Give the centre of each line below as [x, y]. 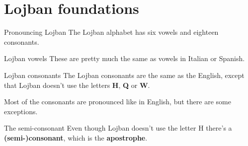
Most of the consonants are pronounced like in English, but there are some [118, 102]
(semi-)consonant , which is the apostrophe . [76, 137]
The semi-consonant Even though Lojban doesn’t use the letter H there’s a [118, 128]
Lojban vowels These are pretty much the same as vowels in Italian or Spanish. [124, 58]
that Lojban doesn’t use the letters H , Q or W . [77, 85]
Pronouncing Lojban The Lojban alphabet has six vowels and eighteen [111, 32]
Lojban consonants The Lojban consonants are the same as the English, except [124, 75]
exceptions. [21, 111]
